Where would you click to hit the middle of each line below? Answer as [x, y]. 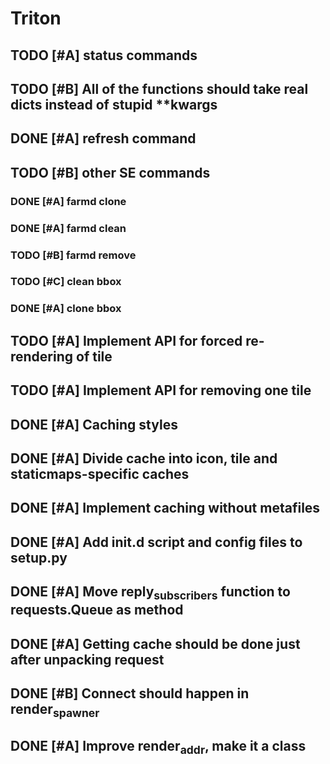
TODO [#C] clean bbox [66, 282]
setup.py [39, 557]
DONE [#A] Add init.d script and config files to [156, 542]
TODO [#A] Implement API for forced [126, 340]
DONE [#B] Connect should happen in [130, 693]
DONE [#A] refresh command [103, 138]
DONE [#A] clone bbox [66, 309]
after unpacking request [87, 659]
